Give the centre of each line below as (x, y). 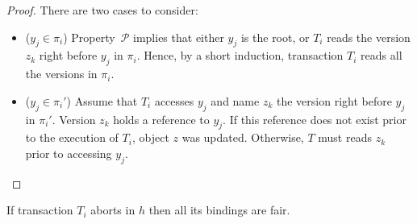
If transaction (40, 210)
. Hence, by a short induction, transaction (240, 55)
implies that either (179, 37)
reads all (382, 55)
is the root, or (275, 37)
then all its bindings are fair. (219, 210)
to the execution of (72, 137)
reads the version (369, 37)
